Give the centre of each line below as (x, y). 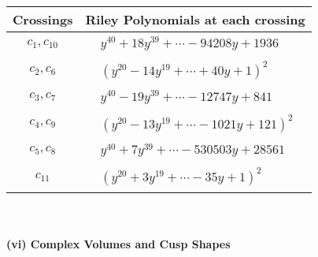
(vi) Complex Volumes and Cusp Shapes (118, 243)
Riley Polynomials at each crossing (195, 19)
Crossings (43, 19)
